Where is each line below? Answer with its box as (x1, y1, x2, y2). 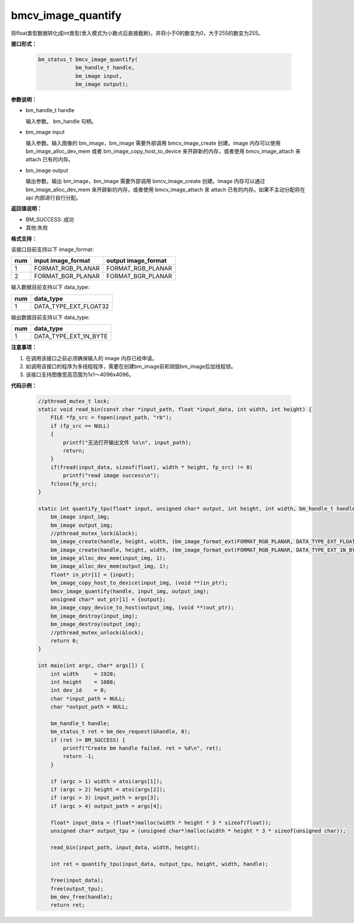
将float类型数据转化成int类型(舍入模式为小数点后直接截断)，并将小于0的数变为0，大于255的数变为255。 (11, 30, 264, 37)
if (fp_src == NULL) (50, 422, 110, 429)
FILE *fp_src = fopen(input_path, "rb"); (50, 414, 172, 421)
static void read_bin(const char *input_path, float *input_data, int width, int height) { (38, 406, 312, 413)
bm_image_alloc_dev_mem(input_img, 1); (50, 555, 166, 562)
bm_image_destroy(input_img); (50, 612, 138, 619)
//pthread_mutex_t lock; (38, 397, 110, 405)
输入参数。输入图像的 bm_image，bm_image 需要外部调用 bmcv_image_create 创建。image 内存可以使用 (25, 139, 281, 146)
